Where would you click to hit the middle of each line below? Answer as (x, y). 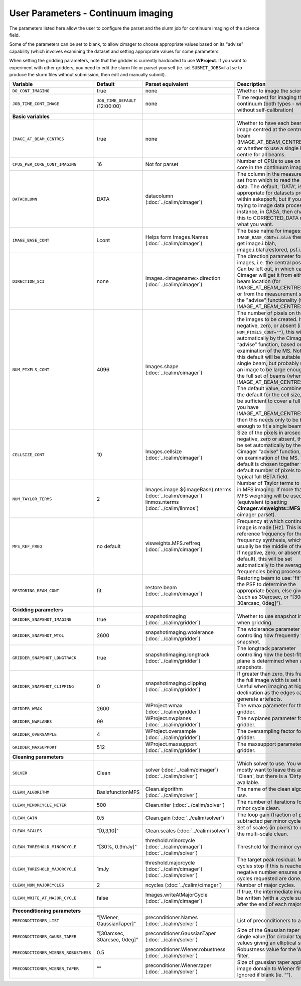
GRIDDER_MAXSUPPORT (35, 747)
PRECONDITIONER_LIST (36, 920)
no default (109, 546)
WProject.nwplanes (168, 718)
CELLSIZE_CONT (28, 455)
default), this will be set (265, 559)
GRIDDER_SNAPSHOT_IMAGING (42, 620)
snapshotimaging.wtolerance (180, 632)
